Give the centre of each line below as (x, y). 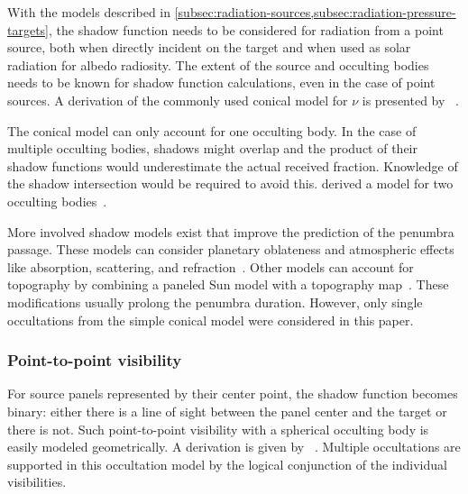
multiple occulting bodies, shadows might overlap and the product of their (212, 148)
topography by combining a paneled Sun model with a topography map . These (228, 284)
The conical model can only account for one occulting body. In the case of (212, 130)
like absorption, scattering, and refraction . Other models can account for (211, 266)
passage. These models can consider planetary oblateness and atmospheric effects (231, 249)
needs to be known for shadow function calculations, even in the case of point (221, 82)
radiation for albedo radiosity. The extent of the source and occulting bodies (218, 64)
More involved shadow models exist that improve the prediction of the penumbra (231, 231)
